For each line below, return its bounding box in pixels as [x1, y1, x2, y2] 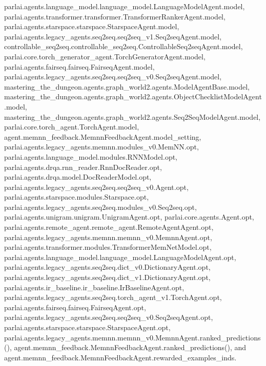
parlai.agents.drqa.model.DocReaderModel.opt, [4, 171, 152, 182]
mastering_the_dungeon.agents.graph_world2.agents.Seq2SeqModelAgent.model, [4, 111, 261, 122]
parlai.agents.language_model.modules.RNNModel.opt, [4, 151, 178, 162]
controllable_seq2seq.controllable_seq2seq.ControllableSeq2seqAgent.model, [4, 41, 243, 52]
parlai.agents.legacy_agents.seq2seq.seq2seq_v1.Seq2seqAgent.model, [4, 31, 222, 41]
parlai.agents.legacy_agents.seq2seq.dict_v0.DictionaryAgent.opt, [4, 262, 211, 272]
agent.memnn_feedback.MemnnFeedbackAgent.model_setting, [4, 131, 201, 142]
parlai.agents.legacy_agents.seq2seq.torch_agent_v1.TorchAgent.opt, [4, 292, 222, 303]
